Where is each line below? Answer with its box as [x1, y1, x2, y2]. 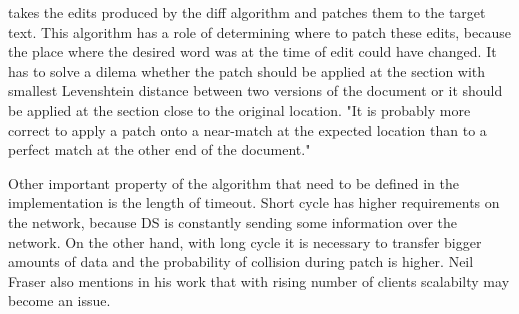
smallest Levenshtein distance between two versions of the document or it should [8, 80, 503, 101]
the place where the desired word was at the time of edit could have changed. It [8, 41, 497, 62]
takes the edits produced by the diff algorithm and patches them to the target [8, 2, 486, 22]
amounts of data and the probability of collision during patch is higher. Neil [8, 251, 474, 272]
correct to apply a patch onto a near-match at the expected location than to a [8, 119, 487, 140]
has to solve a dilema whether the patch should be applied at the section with [8, 60, 486, 81]
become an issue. [8, 290, 111, 311]
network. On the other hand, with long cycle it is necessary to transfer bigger [8, 231, 482, 252]
